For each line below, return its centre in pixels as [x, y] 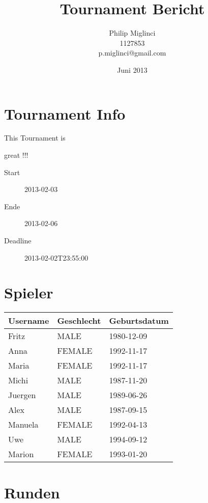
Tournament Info [65, 113]
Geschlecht [79, 321]
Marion [21, 454]
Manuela [23, 425]
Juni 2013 [132, 69]
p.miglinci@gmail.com [132, 53]
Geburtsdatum [139, 321]
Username [29, 321]
